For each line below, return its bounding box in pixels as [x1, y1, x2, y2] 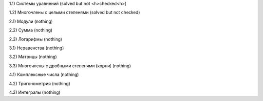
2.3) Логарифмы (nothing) [9, 36, 63, 42]
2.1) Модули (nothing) [9, 18, 53, 24]
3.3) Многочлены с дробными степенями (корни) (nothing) [9, 63, 131, 69]
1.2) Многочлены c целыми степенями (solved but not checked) [9, 10, 140, 15]
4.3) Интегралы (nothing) [9, 89, 61, 95]
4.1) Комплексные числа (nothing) [9, 72, 79, 77]
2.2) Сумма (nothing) [9, 27, 53, 33]
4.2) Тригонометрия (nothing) [9, 80, 71, 87]
